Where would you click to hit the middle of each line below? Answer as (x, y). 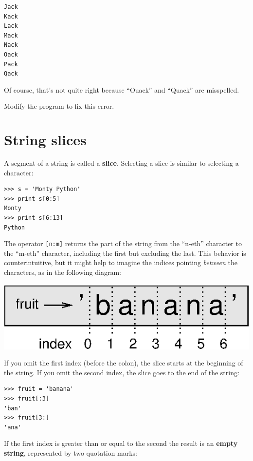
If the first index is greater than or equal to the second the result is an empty (121, 443)
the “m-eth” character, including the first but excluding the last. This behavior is (125, 253)
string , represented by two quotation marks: (71, 452)
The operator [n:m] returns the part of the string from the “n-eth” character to (123, 243)
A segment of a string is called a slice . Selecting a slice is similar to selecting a (121, 163)
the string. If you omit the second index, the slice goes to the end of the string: (122, 372)
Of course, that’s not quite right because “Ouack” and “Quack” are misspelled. (122, 89)
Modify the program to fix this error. (59, 106)
